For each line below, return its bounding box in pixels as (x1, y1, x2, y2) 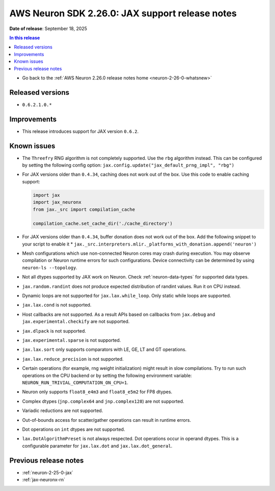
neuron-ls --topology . (22, 264, 77, 270)
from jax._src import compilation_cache (33, 206, 135, 212)
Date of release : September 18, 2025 (9, 25, 88, 32)
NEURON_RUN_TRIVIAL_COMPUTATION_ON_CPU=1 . (22, 379, 128, 386)
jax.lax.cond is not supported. (22, 302, 92, 308)
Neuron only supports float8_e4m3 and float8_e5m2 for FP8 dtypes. (22, 389, 173, 395)
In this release (9, 35, 40, 41)
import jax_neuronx (33, 199, 81, 205)
